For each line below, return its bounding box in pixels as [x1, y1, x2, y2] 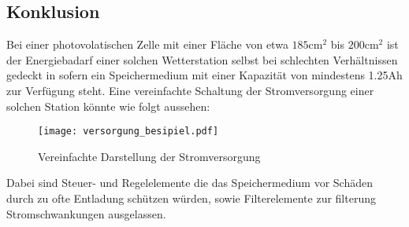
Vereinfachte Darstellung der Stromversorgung [38, 148, 261, 164]
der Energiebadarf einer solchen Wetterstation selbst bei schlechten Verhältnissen [6, 51, 398, 68]
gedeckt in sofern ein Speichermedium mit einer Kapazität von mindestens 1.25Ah [6, 67, 403, 83]
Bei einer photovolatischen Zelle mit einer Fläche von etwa [6, 36, 288, 53]
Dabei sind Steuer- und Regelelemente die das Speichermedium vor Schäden [6, 174, 373, 191]
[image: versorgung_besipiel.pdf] [38, 126, 219, 137]
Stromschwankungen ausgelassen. [6, 205, 166, 222]
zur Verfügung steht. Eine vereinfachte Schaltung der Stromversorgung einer [6, 82, 374, 98]
